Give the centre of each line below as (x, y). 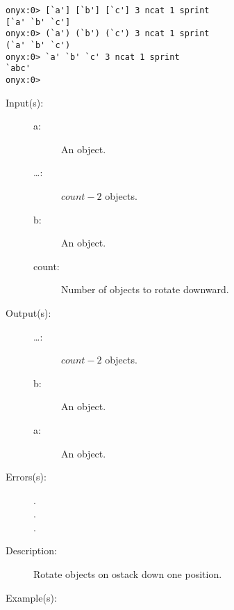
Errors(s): (26, 477)
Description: (31, 550)
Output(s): (28, 312)
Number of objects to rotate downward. (145, 289)
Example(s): (31, 597)
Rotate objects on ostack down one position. (128, 574)
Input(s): (25, 102)
